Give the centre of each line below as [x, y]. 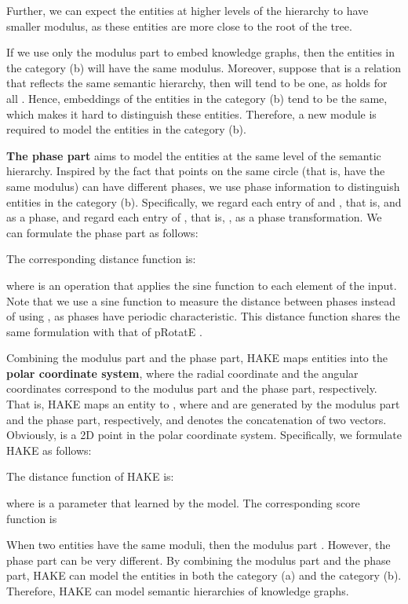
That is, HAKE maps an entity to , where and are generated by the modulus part [203, 404]
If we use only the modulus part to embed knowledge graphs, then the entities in [201, 52]
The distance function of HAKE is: [90, 476]
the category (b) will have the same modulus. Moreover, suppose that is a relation [204, 67]
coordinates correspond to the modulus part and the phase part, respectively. [192, 388]
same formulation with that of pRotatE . [104, 331]
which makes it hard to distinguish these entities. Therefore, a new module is [191, 113]
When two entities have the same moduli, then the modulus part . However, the [199, 545]
